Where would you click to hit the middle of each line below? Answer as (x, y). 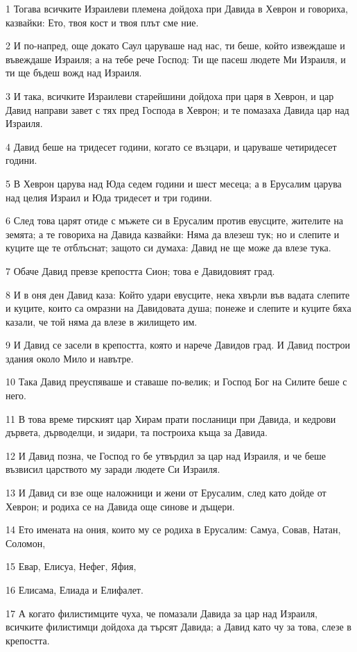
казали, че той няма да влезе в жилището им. (102, 321)
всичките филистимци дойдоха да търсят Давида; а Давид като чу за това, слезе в (178, 627)
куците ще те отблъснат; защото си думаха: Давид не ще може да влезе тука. (168, 248)
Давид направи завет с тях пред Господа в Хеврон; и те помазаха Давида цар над (177, 109)
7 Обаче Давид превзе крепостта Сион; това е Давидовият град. (140, 270)
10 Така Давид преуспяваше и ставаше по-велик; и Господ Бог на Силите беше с (176, 382)
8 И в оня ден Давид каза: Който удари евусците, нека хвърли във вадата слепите (178, 294)
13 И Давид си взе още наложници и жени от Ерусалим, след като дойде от (166, 493)
